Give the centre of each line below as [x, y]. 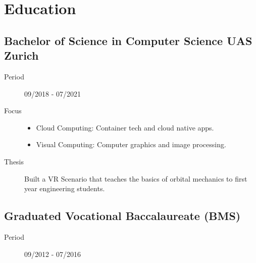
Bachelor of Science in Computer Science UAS [128, 40]
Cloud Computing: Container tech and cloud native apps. [125, 127]
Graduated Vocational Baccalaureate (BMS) [122, 216]
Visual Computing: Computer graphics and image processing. [131, 144]
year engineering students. [65, 188]
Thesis [14, 161]
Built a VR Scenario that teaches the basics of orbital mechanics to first [136, 178]
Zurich [21, 55]
